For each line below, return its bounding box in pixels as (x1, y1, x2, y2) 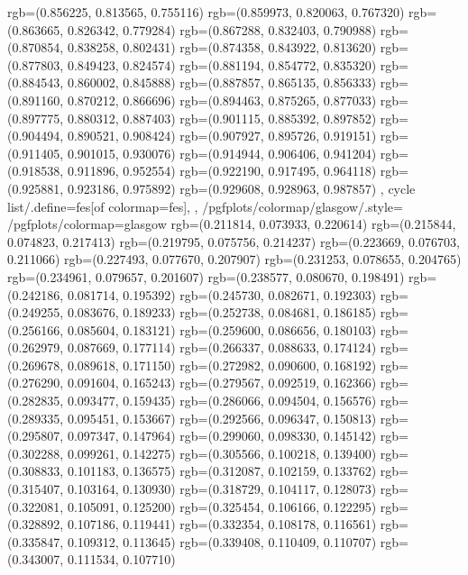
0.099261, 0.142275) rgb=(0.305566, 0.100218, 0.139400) (67, 443, 377, 462)
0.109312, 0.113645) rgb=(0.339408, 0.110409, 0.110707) (67, 532, 377, 551)
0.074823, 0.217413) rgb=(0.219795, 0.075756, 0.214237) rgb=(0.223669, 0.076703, (7, 232, 460, 251)
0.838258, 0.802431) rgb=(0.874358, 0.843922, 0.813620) (67, 38, 377, 57)
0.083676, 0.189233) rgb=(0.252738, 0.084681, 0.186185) (67, 303, 377, 322)
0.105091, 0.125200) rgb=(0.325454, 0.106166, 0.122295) (67, 497, 377, 516)
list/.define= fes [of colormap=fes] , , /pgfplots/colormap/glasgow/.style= (7, 196, 403, 215)
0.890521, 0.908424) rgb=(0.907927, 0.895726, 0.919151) (67, 126, 377, 145)
